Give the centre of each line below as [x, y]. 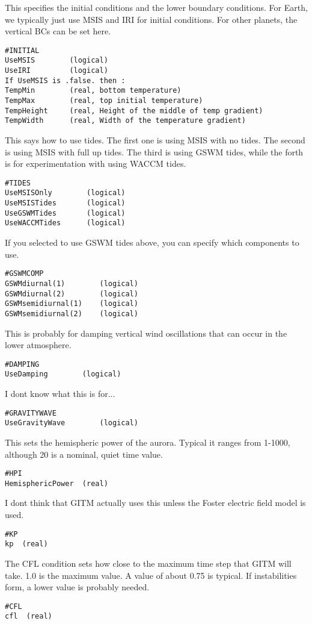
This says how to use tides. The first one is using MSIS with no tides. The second [155, 140]
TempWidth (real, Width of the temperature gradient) [125, 121]
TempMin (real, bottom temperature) [93, 91]
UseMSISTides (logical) [65, 203]
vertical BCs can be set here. [58, 31]
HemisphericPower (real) [57, 483]
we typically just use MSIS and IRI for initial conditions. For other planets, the [151, 19]
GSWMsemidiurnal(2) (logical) [72, 314]
